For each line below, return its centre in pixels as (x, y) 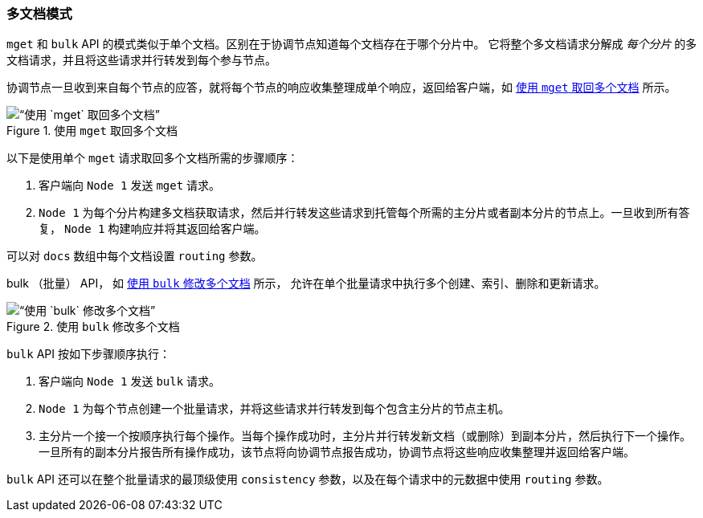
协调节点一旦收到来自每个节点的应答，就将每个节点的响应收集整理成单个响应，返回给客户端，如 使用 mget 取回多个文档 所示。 (341, 88)
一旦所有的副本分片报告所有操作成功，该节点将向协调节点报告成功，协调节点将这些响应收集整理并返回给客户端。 (337, 452)
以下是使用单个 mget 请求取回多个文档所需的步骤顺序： (153, 158)
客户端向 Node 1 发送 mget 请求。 (130, 186)
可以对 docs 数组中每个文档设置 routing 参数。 (135, 256)
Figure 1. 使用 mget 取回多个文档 (92, 131)
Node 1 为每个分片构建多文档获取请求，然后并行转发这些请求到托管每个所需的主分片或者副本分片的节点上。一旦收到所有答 (364, 213)
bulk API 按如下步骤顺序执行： (88, 354)
